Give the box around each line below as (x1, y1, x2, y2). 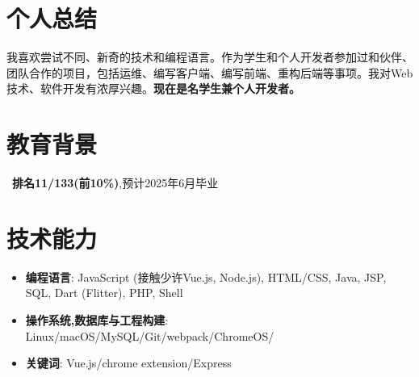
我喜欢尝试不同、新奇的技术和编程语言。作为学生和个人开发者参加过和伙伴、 (6, 48, 413, 65)
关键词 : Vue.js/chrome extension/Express (25, 354, 232, 371)
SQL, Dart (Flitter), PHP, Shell (25, 284, 183, 301)
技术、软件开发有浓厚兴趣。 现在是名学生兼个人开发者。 (6, 80, 300, 97)
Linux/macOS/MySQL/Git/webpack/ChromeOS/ (25, 327, 274, 344)
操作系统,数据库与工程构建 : (25, 311, 169, 328)
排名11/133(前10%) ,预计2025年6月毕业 (12, 174, 219, 191)
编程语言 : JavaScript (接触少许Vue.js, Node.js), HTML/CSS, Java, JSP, (25, 268, 387, 285)
